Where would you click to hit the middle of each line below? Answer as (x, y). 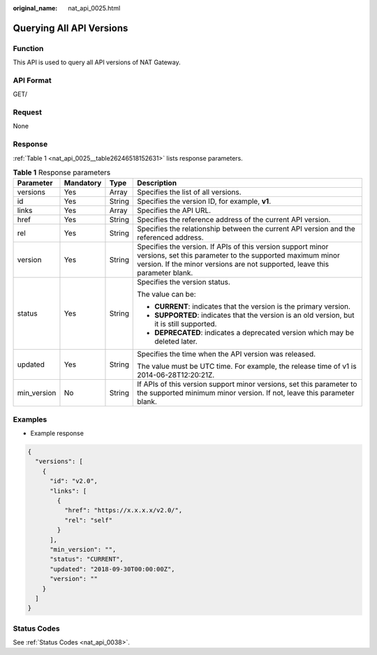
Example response (57, 434)
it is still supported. (186, 324)
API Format (32, 80)
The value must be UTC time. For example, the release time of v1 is (247, 367)
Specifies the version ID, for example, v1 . (204, 201)
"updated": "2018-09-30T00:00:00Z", (112, 569)
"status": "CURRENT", (87, 559)
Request (27, 112)
